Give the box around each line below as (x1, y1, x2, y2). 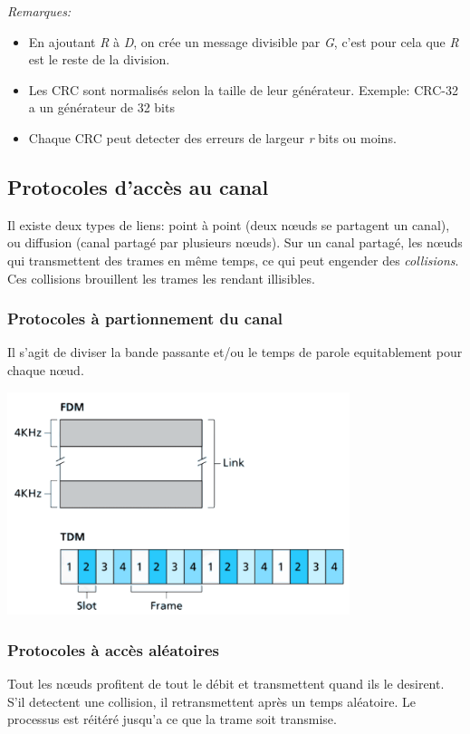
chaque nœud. (7, 360, 84, 379)
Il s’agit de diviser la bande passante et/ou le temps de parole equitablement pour (7, 343, 463, 362)
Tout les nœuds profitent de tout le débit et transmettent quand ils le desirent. (7, 673, 445, 692)
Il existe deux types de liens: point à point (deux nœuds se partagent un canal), (7, 215, 450, 234)
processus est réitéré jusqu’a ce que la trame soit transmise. (7, 710, 337, 729)
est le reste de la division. (28, 50, 170, 69)
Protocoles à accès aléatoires (7, 638, 220, 661)
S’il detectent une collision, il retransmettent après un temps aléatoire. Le (7, 691, 416, 710)
